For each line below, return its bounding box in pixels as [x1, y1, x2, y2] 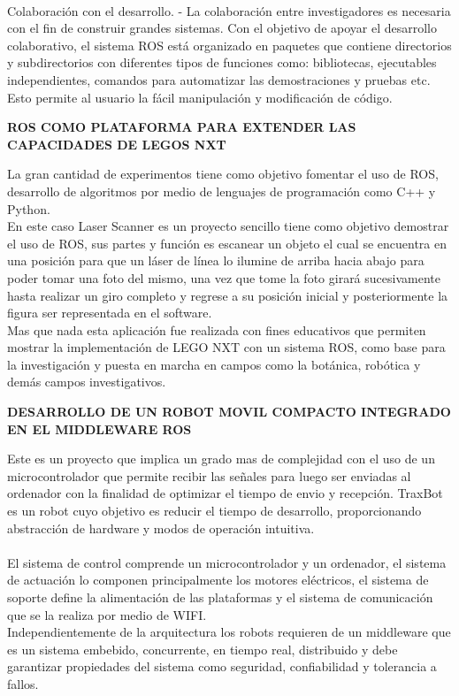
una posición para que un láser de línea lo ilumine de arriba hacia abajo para [7, 251, 425, 270]
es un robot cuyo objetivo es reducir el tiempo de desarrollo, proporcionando [7, 501, 422, 520]
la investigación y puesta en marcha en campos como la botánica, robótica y [7, 355, 421, 373]
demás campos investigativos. [7, 372, 166, 391]
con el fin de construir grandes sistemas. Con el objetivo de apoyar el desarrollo [7, 19, 438, 37]
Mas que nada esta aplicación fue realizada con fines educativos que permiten [7, 320, 426, 339]
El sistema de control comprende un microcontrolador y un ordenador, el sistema [7, 553, 447, 571]
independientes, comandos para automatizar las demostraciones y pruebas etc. [7, 70, 431, 88]
